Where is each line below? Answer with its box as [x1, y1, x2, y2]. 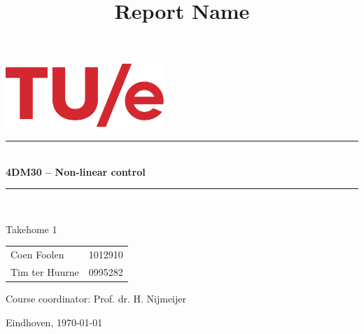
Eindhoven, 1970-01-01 [6, 314, 103, 329]
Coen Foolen [10, 247, 64, 262]
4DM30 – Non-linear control [6, 164, 146, 179]
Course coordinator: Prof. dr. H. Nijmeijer [6, 291, 186, 306]
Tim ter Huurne [10, 264, 79, 279]
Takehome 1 [6, 221, 57, 236]
